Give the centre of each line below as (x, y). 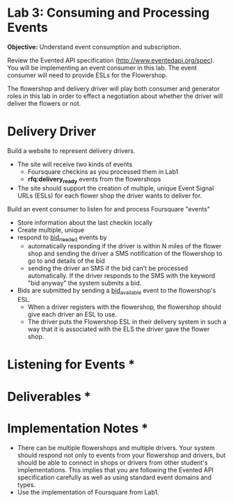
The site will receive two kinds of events (75, 164)
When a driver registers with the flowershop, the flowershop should (124, 307)
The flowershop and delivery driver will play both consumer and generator (114, 88)
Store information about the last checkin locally (85, 222)
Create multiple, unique (51, 230)
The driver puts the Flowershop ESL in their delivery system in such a (127, 322)
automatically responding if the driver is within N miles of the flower (124, 246)
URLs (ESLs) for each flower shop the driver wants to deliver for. (110, 195)
